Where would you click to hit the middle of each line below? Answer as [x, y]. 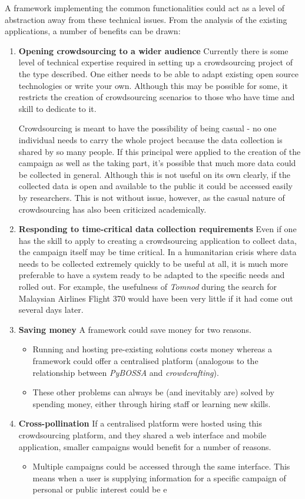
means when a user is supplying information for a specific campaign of [159, 477]
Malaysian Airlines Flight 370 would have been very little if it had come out [156, 298]
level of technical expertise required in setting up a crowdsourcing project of [155, 62]
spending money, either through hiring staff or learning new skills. [152, 403]
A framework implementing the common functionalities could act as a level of [145, 8]
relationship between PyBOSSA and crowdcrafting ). [126, 372]
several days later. [51, 310]
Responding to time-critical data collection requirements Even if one [158, 229]
